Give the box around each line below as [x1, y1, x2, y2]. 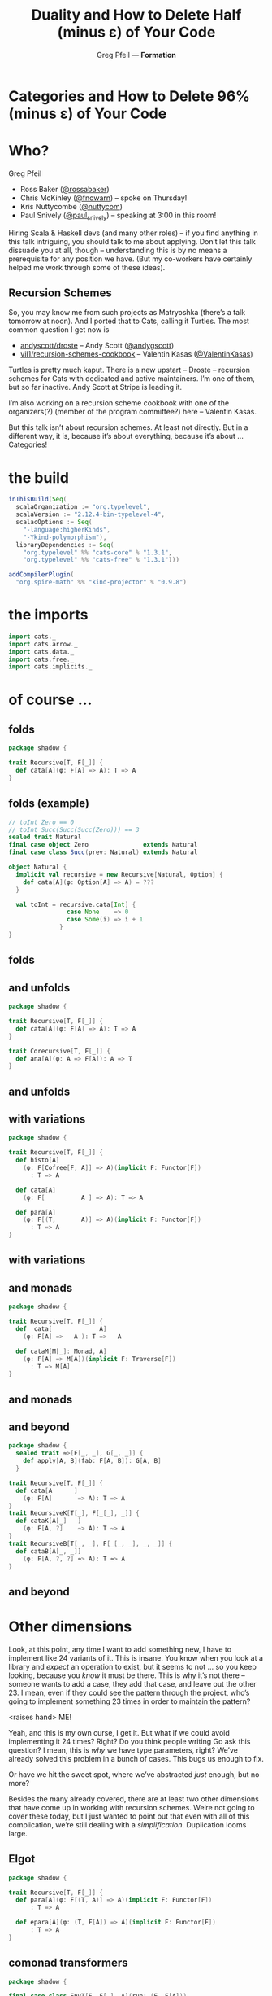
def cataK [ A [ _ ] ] [15, 1517, 82, 1525]
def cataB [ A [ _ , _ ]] [15, 1547, 82, 1556]
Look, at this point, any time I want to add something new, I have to [8, 1644, 232, 1654]
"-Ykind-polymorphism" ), [23, 533, 107, 541]
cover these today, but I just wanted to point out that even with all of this [8, 1811, 250, 1821]
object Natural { [8, 863, 67, 872]
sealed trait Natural [8, 833, 82, 842]
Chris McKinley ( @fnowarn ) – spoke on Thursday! [19, 193, 188, 203]
